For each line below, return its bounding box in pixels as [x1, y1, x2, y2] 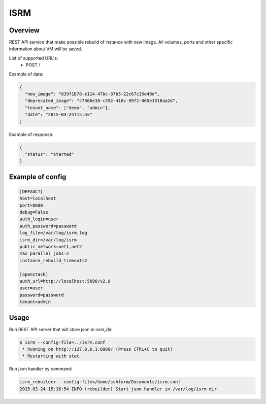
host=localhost [19, 196, 56, 202]
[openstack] [19, 271, 49, 277]
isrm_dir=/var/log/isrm [19, 237, 77, 242]
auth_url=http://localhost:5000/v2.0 [19, 278, 111, 284]
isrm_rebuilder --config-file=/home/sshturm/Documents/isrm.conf [19, 379, 181, 385]
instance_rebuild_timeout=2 [19, 258, 87, 263]
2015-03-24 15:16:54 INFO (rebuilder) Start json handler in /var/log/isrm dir [19, 386, 217, 392]
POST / [26, 62, 40, 68]
